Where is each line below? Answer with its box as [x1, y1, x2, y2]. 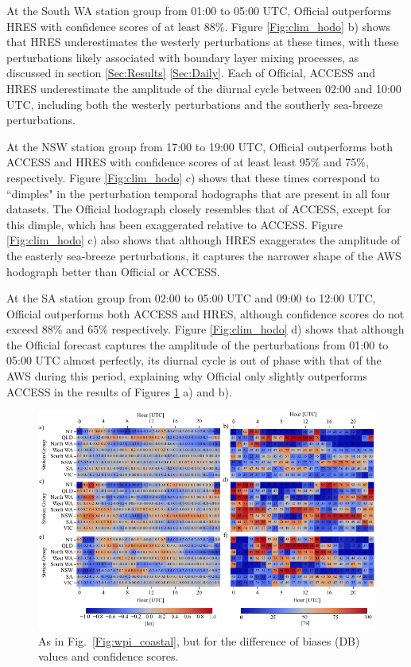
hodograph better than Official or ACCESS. [6, 263, 220, 279]
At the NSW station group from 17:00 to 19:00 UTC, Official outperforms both [6, 138, 394, 154]
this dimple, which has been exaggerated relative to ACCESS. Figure [6, 216, 343, 232]
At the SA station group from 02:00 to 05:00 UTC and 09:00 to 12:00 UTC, [6, 290, 376, 306]
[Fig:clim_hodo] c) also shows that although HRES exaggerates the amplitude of [6, 232, 401, 248]
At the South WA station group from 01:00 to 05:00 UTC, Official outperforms [6, 2, 392, 18]
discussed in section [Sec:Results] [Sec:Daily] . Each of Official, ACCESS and [6, 64, 376, 81]
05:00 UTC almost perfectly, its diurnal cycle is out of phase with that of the [6, 352, 382, 369]
